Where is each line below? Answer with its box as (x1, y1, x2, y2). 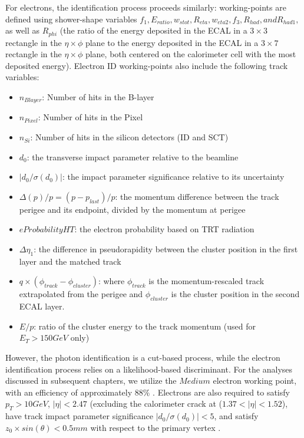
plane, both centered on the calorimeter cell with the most (85, 48, 296, 60)
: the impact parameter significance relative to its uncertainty (62, 170, 285, 183)
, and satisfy (214, 410, 259, 422)
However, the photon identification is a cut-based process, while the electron (5, 351, 280, 363)
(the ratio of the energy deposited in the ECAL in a (60, 24, 247, 37)
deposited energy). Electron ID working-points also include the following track (5, 59, 288, 71)
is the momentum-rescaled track (148, 275, 265, 287)
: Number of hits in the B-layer (42, 91, 154, 103)
